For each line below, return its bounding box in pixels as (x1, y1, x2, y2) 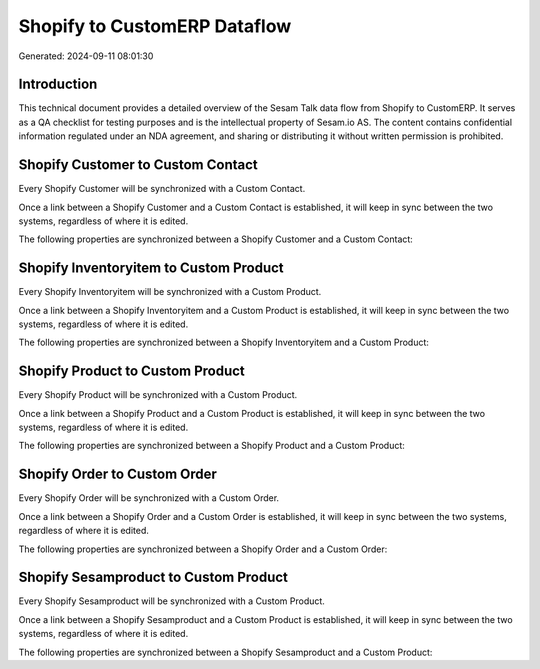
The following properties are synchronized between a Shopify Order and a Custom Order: (18, 543, 388, 555)
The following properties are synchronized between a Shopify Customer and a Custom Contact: (18, 233, 414, 245)
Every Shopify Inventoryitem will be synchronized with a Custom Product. (18, 286, 322, 298)
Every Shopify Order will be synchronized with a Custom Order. (18, 492, 280, 504)
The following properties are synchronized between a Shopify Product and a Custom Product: (18, 440, 405, 452)
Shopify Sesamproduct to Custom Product (18, 569, 289, 586)
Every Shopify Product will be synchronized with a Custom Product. (18, 389, 298, 401)
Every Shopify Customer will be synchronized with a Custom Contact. (18, 183, 306, 195)
